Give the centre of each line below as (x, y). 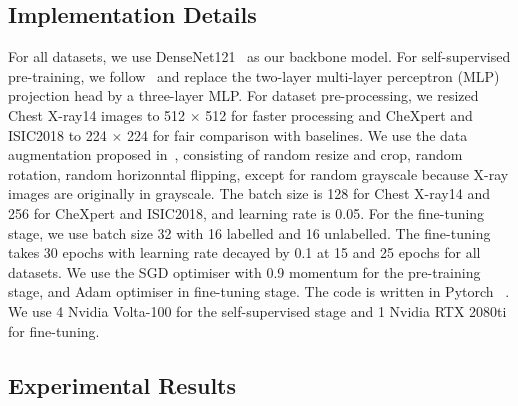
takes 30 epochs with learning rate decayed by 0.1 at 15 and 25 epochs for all (244, 252)
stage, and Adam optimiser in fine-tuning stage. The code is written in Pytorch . (259, 291)
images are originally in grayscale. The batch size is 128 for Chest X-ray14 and (249, 193)
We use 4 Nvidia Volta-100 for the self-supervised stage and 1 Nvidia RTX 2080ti (257, 310)
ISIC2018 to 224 (57, 134)
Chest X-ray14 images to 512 (97, 114)
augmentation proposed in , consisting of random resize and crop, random (235, 154)
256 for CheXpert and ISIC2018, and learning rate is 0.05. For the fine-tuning (246, 212)
